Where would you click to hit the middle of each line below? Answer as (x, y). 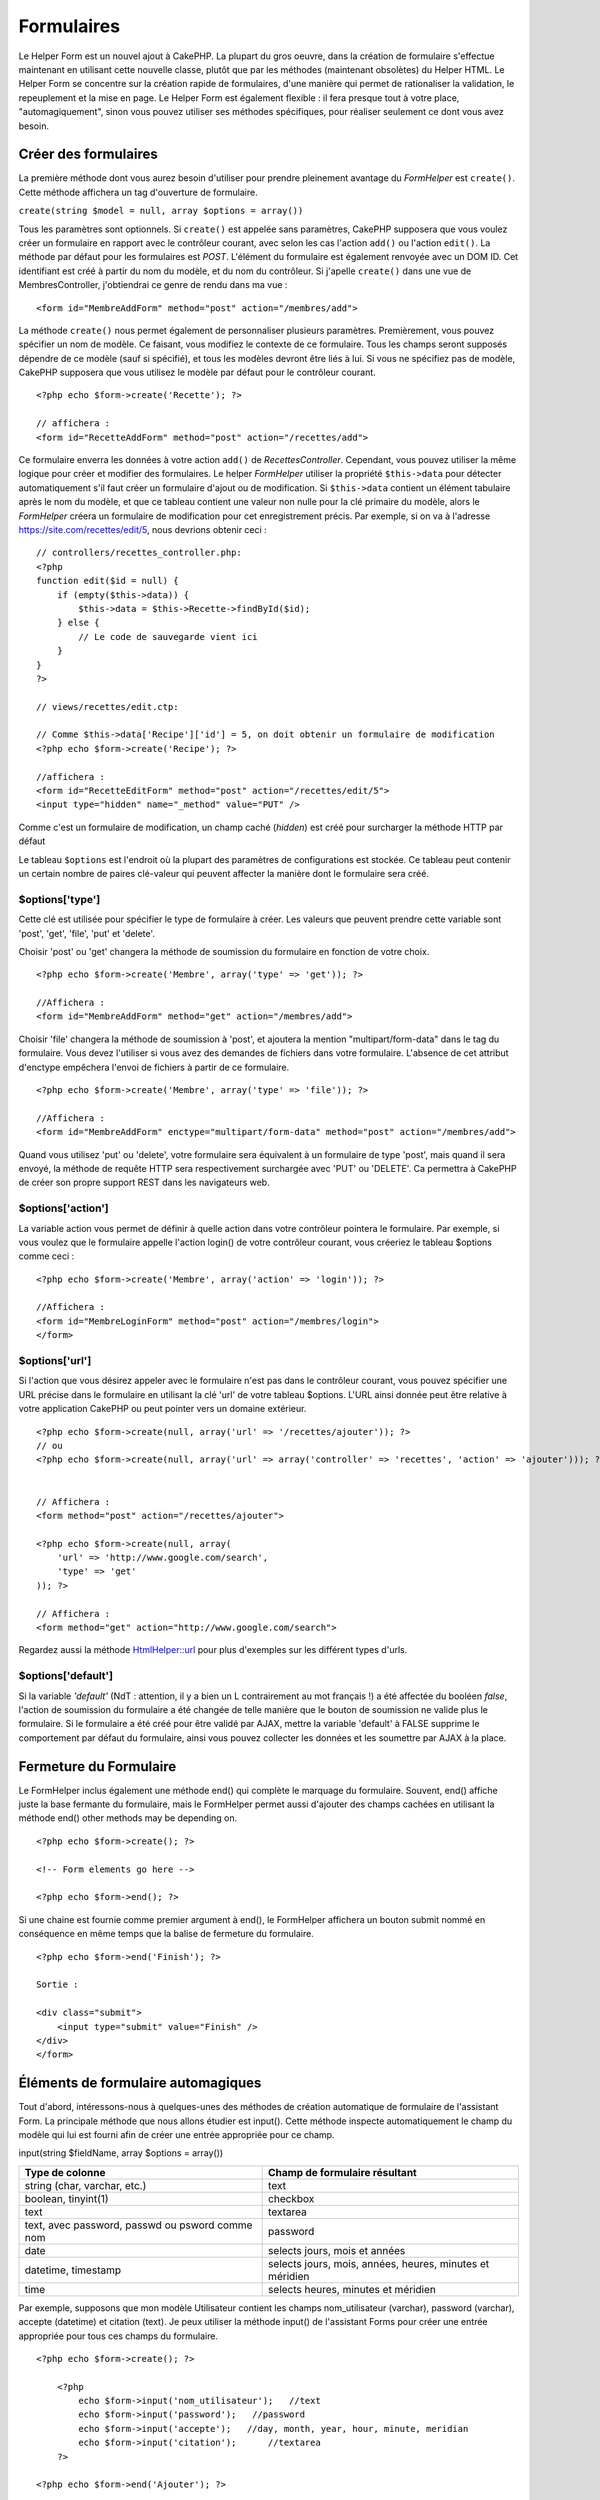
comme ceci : (46, 1256)
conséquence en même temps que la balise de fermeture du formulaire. (166, 1934)
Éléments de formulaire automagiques (140, 2083)
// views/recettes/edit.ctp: (107, 706)
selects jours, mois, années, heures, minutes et (379, 2263)
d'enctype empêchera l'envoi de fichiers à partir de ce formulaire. (154, 1067)
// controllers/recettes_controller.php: (139, 553)
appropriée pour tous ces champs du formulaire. (118, 2336)
